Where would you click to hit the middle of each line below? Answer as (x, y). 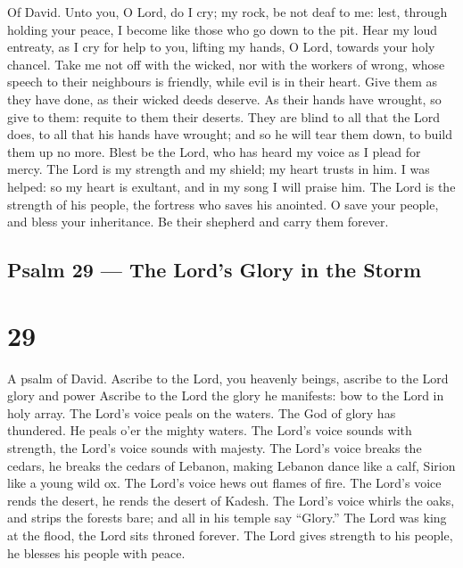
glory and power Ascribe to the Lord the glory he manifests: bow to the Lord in (226, 395)
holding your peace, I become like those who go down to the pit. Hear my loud (222, 29)
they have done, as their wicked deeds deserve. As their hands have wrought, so (224, 99)
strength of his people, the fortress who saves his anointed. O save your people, (223, 204)
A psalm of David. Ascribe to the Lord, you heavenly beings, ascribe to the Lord (228, 378)
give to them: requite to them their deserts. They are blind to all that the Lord (224, 116)
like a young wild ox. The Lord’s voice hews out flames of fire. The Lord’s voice (224, 483)
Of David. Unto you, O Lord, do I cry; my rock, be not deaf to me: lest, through (227, 12)
